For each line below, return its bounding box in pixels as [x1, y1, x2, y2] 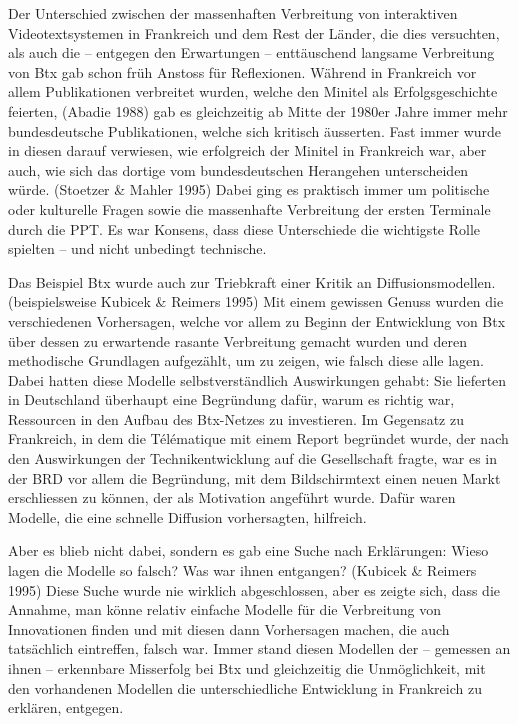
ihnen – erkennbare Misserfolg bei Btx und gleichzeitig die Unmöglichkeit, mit [8, 658, 486, 678]
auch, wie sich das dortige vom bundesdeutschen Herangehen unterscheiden [8, 159, 469, 180]
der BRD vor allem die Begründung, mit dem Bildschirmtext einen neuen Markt [8, 467, 501, 488]
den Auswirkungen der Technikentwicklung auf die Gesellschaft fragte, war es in [8, 448, 498, 469]
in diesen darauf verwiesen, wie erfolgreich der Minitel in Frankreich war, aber [8, 140, 487, 161]
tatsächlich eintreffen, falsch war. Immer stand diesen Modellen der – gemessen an [8, 638, 511, 659]
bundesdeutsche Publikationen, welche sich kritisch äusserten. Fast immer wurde [8, 120, 502, 141]
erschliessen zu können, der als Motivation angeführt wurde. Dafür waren [8, 487, 456, 508]
